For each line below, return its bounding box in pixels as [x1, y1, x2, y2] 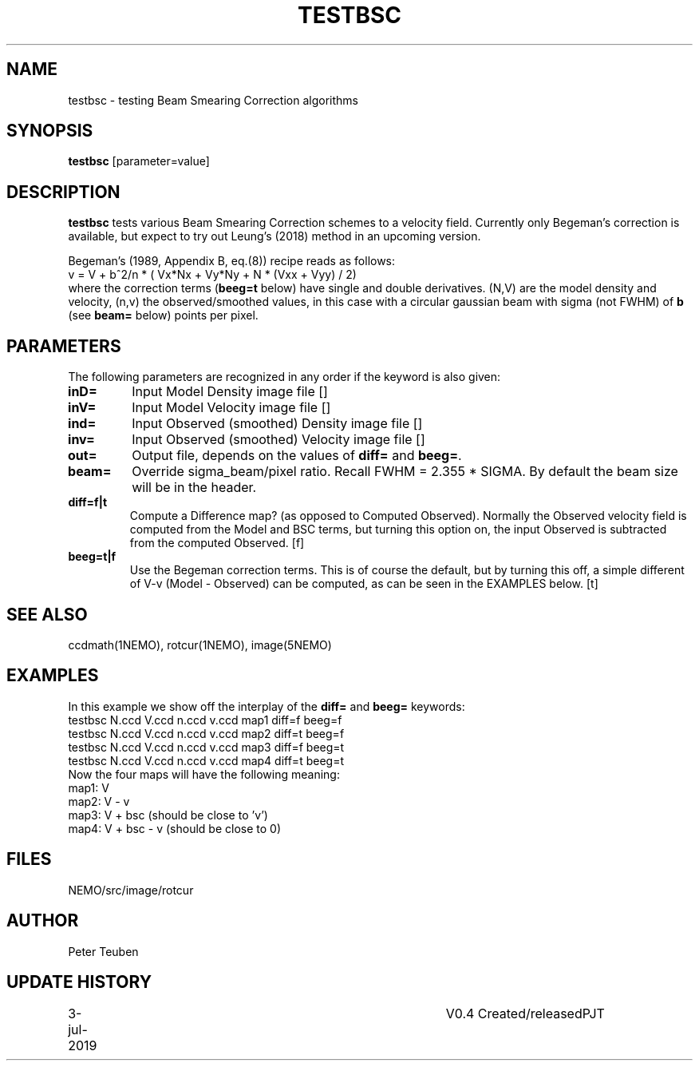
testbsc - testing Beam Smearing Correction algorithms [68, 93, 358, 107]
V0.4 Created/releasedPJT [445, 1006, 605, 1022]
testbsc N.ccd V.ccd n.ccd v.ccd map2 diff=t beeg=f [68, 726, 345, 740]
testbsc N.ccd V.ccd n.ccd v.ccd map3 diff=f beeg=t [68, 740, 345, 754]
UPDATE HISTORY [6, 971, 152, 992]
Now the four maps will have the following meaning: [68, 767, 340, 781]
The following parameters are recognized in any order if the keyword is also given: [68, 370, 501, 384]
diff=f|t [68, 495, 108, 510]
